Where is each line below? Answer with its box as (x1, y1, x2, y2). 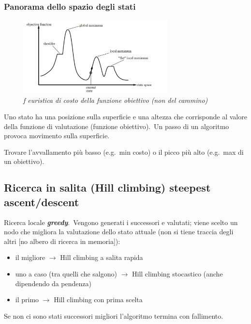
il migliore (15, 252, 45, 262)
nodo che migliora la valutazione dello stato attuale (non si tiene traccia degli (4, 227, 234, 237)
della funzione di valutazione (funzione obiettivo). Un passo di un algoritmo (4, 121, 229, 131)
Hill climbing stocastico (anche (132, 268, 223, 278)
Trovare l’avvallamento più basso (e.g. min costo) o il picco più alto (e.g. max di (4, 146, 244, 157)
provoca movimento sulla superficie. (4, 130, 110, 141)
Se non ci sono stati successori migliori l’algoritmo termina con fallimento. (4, 310, 223, 321)
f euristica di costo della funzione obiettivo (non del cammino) (23, 95, 208, 105)
